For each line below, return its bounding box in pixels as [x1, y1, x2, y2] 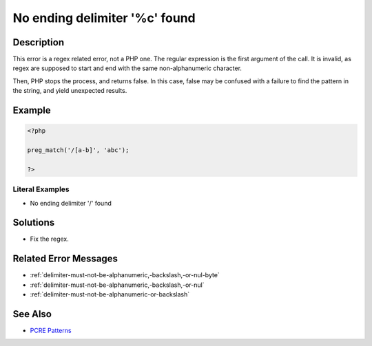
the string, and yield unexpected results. [12, 87, 127, 95]
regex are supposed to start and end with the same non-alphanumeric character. [12, 64, 242, 72]
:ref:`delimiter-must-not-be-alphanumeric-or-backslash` [30, 290, 189, 299]
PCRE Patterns [30, 327, 72, 335]
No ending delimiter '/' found [30, 199, 112, 207]
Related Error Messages [12, 253, 118, 265]
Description [12, 36, 65, 48]
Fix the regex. [30, 235, 69, 244]
